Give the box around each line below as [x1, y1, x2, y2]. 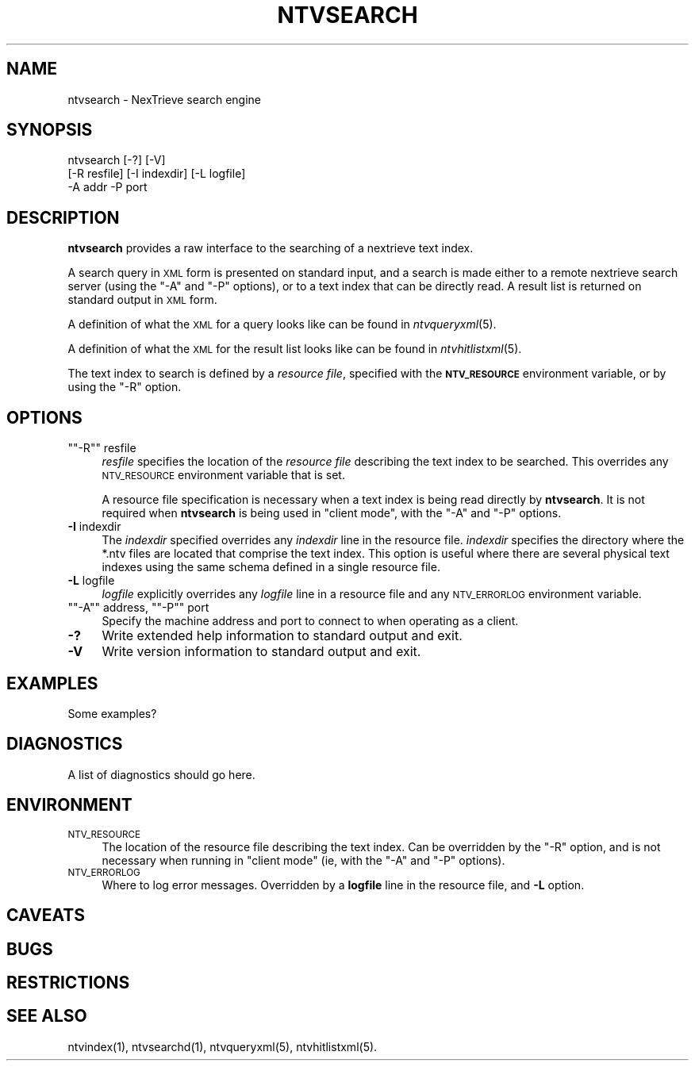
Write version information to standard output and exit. [102, 643, 421, 660]
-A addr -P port [67, 180, 148, 194]
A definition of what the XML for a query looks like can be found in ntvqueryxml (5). [67, 317, 497, 332]
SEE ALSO [6, 1006, 87, 1027]
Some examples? [67, 706, 157, 720]
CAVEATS [6, 905, 85, 926]
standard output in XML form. [67, 293, 217, 307]
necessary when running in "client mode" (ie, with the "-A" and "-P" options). [102, 853, 505, 867]
